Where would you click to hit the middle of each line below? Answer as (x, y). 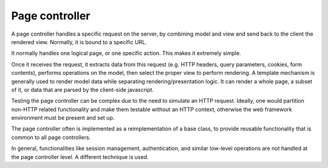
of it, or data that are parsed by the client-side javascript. (83, 89)
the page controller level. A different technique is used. (80, 157)
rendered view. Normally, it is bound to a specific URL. (79, 42)
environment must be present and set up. (63, 118)
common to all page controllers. (51, 137)
